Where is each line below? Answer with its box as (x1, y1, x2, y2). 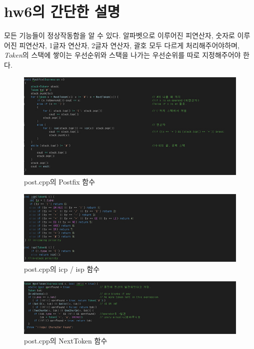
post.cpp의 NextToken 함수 (24, 335, 107, 346)
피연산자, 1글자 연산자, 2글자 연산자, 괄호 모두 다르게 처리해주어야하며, (19, 40, 239, 50)
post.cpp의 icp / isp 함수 (24, 263, 100, 274)
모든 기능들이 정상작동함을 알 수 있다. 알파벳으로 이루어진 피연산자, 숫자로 (4, 30, 235, 41)
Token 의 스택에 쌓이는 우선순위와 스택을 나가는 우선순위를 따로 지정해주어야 (4, 50, 241, 60)
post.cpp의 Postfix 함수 (24, 177, 95, 187)
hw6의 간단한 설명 (4, 1, 120, 22)
